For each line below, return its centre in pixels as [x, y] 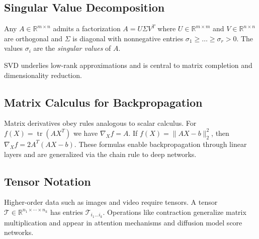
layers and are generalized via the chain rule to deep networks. [100, 154]
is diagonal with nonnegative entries [128, 38]
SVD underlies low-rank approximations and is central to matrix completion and [128, 65]
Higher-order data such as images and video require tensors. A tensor [111, 202]
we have [86, 133]
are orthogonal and [33, 38]
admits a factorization [87, 28]
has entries [67, 212]
